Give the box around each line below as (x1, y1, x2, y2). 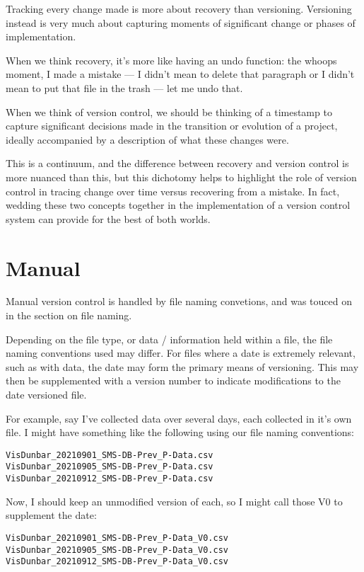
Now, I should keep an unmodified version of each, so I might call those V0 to (6, 493, 343, 508)
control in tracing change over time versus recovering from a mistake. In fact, (6, 183, 340, 198)
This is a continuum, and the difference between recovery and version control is (6, 156, 349, 171)
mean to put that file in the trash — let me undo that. (6, 80, 243, 95)
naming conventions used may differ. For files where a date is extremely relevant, (6, 345, 356, 360)
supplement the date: (6, 508, 97, 522)
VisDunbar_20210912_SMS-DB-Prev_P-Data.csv (6, 474, 213, 484)
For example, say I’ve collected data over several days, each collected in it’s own (6, 411, 352, 425)
